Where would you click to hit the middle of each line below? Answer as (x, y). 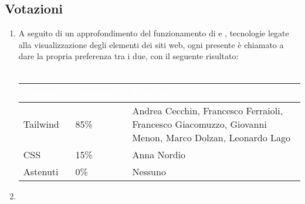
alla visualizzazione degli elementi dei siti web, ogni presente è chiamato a (151, 44)
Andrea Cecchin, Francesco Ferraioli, (208, 110)
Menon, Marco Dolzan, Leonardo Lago (211, 137)
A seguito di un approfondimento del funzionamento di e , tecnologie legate (154, 33)
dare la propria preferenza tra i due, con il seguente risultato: (128, 56)
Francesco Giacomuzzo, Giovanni (199, 124)
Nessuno (149, 171)
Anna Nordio (159, 154)
